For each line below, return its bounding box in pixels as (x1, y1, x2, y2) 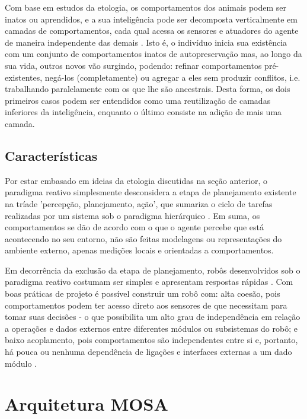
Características (5, 146, 98, 164)
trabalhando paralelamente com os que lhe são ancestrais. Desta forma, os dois (5, 82, 290, 95)
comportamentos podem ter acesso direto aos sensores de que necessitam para (5, 299, 287, 311)
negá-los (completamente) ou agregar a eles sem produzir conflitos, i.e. (44, 71, 300, 83)
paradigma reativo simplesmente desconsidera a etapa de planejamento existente (5, 186, 296, 198)
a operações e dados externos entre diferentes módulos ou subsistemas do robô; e (5, 322, 298, 334)
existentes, (5, 71, 43, 83)
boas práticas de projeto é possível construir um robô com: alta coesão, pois (5, 287, 280, 300)
